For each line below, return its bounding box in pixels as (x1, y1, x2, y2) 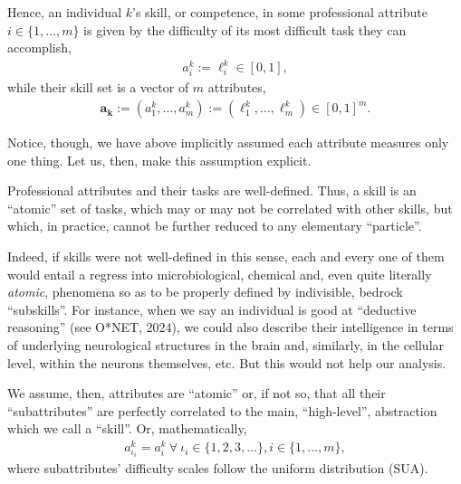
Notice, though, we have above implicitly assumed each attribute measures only (7, 133, 449, 152)
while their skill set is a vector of (7, 78, 189, 97)
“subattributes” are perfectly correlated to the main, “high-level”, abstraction (7, 401, 437, 420)
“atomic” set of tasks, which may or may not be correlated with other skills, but (7, 198, 453, 217)
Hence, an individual (7, 3, 122, 21)
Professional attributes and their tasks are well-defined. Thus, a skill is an (7, 181, 417, 200)
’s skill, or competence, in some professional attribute (132, 3, 427, 21)
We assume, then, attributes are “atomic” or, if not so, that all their (7, 384, 386, 403)
